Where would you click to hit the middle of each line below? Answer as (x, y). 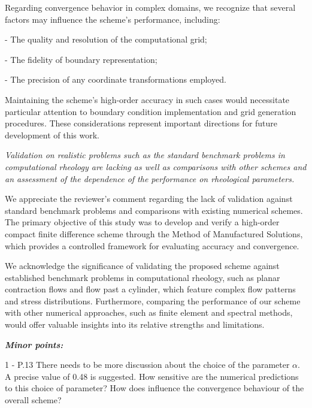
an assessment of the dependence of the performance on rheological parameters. (150, 178)
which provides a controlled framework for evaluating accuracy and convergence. (152, 245)
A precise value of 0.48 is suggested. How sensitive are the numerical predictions (152, 376)
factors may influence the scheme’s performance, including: (113, 19)
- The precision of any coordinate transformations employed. (116, 79)
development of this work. (52, 135)
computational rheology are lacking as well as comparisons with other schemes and (156, 166)
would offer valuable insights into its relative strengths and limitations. (135, 324)
